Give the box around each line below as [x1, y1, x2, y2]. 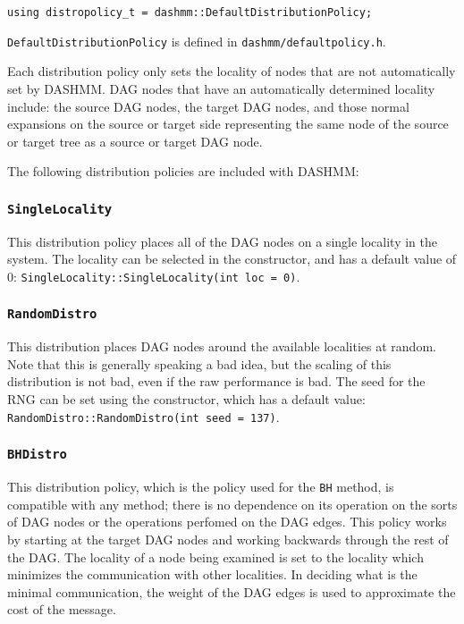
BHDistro [7, 447, 67, 462]
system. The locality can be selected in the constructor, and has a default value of [7, 249, 457, 268]
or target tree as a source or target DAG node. [7, 131, 263, 150]
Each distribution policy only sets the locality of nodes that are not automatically [7, 62, 456, 80]
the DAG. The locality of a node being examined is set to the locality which [7, 547, 424, 566]
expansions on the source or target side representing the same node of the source [7, 114, 449, 133]
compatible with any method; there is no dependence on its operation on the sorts [7, 494, 458, 513]
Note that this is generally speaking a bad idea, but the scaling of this [7, 354, 392, 373]
